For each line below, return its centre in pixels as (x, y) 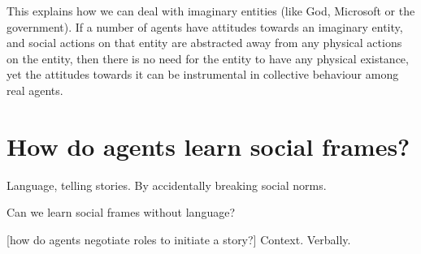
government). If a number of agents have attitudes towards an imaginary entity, (205, 26)
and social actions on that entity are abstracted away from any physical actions (204, 43)
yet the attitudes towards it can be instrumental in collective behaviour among (203, 74)
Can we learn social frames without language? (121, 212)
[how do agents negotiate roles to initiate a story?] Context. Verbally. (179, 239)
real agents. (35, 90)
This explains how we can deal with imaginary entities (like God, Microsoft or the (211, 11)
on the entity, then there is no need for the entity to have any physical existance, (208, 58)
